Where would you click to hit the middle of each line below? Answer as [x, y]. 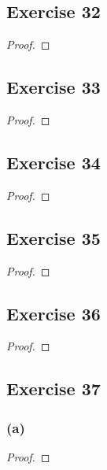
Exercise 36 [53, 313]
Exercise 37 [53, 389]
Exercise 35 [53, 237]
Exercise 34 [53, 162]
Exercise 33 [53, 87]
